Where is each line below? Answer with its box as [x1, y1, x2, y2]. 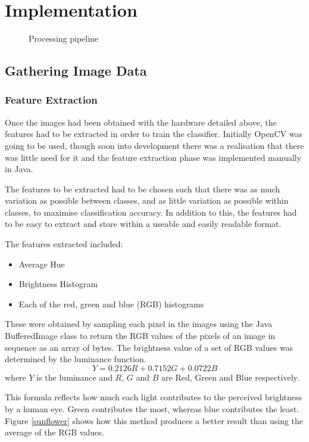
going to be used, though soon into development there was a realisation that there [5, 139, 304, 151]
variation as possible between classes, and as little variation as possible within [5, 194, 289, 207]
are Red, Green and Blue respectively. [161, 371, 299, 383]
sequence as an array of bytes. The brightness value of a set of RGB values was [5, 341, 294, 353]
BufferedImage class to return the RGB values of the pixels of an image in [5, 329, 276, 342]
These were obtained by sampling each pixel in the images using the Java [5, 318, 272, 330]
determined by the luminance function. [5, 353, 146, 365]
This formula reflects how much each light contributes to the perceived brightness [5, 391, 302, 403]
